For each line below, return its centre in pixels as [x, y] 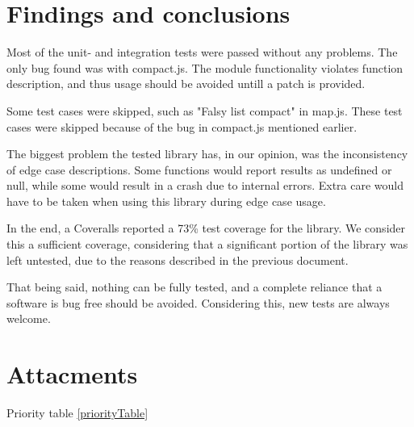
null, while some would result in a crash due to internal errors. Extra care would [205, 185]
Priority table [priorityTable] [77, 413]
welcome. [29, 318]
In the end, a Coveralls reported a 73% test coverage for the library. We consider [206, 228]
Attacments [72, 374]
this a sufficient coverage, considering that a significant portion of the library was [207, 244]
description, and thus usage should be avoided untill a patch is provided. [186, 84]
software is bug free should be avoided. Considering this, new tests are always [198, 302]
